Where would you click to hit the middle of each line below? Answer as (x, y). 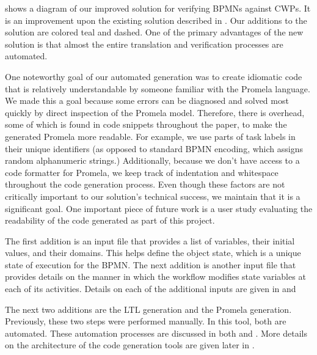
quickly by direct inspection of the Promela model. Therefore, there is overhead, (155, 112)
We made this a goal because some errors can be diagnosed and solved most (147, 101)
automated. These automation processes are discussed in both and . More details (156, 333)
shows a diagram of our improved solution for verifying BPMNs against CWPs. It (158, 8)
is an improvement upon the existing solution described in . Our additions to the (156, 20)
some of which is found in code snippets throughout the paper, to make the (146, 124)
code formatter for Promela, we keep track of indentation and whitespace (142, 172)
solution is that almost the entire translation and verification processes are (144, 44)
